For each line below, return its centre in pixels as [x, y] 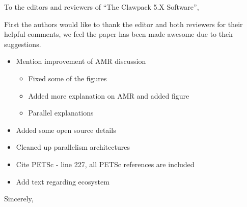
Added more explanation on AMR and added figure [109, 95]
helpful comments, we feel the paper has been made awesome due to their [119, 34]
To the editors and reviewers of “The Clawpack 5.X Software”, [102, 7]
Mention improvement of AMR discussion [81, 61]
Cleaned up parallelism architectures [73, 147]
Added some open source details [66, 130]
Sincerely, [19, 199]
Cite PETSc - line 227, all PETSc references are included [105, 164]
